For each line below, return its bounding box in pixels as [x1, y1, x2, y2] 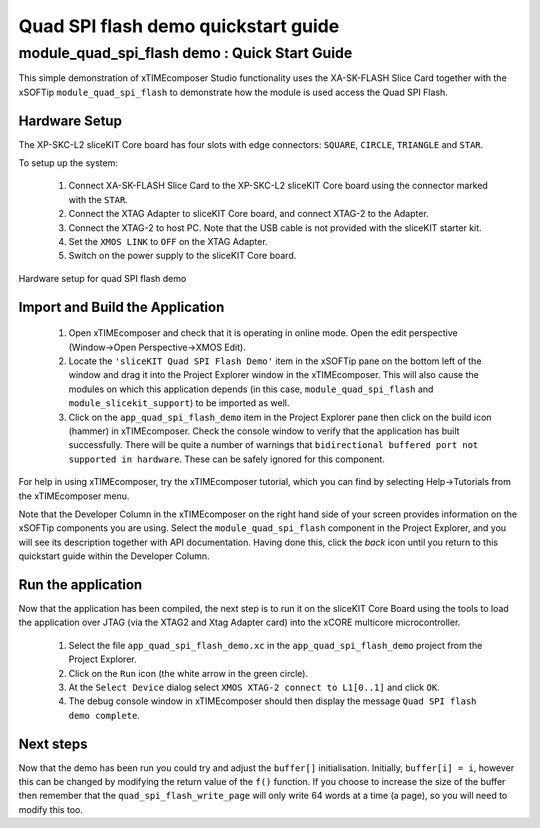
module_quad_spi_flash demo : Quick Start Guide [18, 44, 353, 62]
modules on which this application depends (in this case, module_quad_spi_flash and [68, 383, 434, 395]
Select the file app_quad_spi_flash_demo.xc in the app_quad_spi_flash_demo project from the [68, 639, 483, 651]
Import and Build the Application [18, 298, 225, 315]
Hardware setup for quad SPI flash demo [18, 272, 187, 284]
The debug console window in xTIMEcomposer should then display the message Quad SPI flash [68, 695, 477, 707]
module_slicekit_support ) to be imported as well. [68, 397, 290, 409]
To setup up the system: [18, 157, 119, 169]
